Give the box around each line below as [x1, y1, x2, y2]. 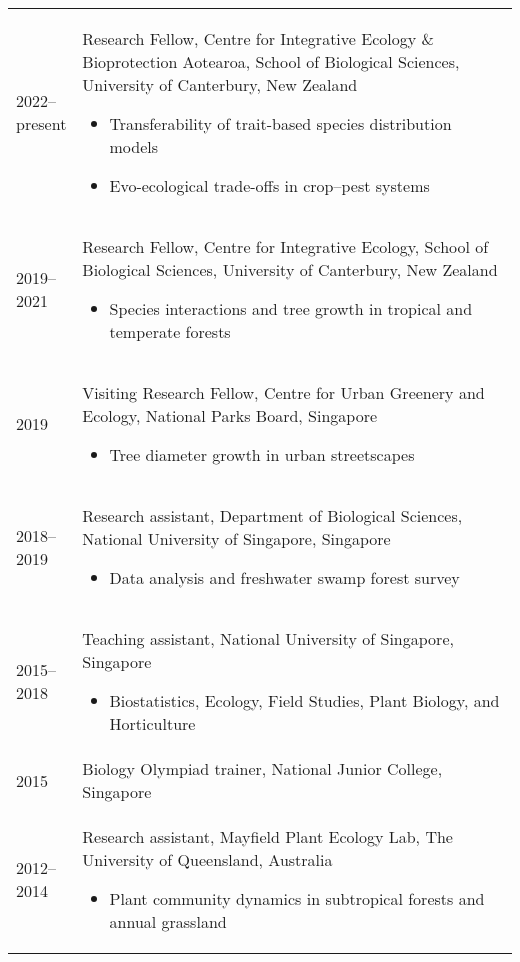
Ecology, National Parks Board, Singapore [82, 404, 378, 427]
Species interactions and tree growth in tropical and [109, 297, 473, 320]
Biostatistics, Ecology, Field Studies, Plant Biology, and [109, 689, 500, 712]
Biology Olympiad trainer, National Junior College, [82, 757, 443, 780]
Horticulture [109, 712, 196, 735]
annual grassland [109, 910, 227, 933]
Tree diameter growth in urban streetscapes [109, 443, 415, 466]
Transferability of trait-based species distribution [109, 112, 452, 135]
